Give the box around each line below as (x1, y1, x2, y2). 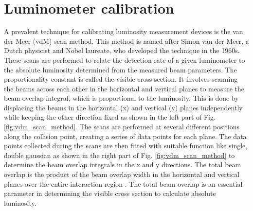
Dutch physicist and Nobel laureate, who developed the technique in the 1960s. (4, 45, 240, 55)
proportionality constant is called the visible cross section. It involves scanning (4, 74, 238, 84)
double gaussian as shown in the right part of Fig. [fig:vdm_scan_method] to (4, 150, 235, 160)
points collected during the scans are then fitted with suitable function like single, (4, 141, 248, 151)
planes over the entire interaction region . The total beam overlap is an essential (4, 178, 243, 189)
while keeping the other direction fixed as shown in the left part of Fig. (4, 112, 216, 122)
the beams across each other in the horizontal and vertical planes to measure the (4, 83, 245, 93)
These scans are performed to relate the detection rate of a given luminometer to (4, 54, 245, 65)
